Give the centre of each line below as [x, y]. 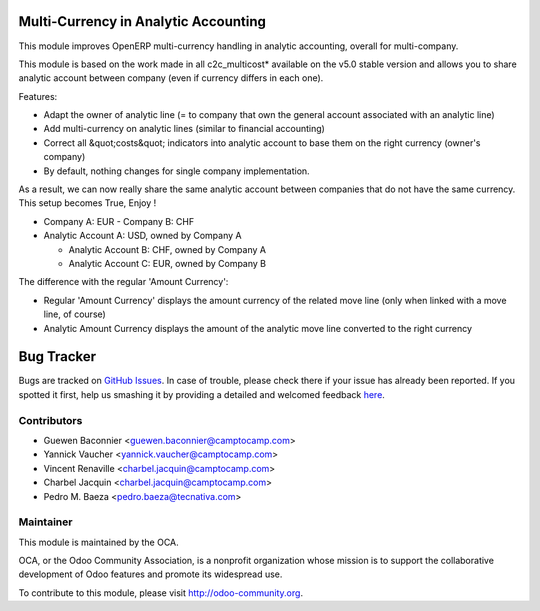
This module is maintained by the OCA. [98, 542]
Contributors [50, 420]
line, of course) [75, 314]
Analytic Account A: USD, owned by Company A [142, 236]
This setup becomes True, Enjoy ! [87, 203]
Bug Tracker [57, 356]
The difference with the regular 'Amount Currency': [123, 282]
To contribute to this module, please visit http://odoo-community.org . [161, 592]
